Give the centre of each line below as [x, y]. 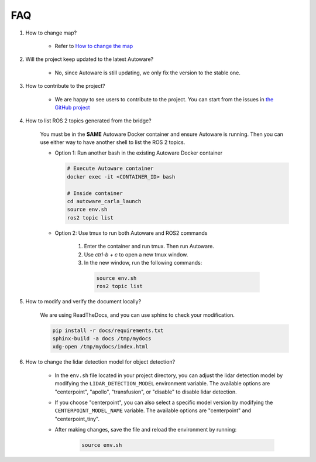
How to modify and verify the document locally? [83, 302]
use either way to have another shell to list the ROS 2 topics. [113, 142]
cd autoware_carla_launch [104, 201]
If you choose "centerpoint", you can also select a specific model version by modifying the [164, 402]
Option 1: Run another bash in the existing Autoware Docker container [139, 153]
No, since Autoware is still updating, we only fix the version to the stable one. [148, 73]
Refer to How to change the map [94, 46]
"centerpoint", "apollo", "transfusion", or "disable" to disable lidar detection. [146, 392]
